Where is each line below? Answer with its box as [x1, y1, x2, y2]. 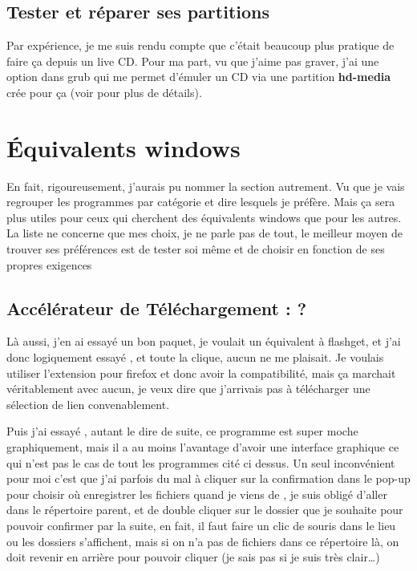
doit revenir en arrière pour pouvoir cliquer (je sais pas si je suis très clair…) [6, 549, 380, 565]
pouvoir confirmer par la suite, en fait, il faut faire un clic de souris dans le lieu [6, 517, 396, 533]
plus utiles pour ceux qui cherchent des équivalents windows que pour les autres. [6, 209, 402, 225]
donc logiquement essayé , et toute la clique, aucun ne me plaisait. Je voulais [6, 349, 384, 366]
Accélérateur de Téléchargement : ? [6, 295, 307, 320]
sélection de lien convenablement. [6, 395, 170, 412]
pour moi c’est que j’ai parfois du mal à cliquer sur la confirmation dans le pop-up [6, 470, 411, 487]
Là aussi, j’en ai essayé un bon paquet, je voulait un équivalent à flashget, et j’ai [6, 333, 401, 350]
